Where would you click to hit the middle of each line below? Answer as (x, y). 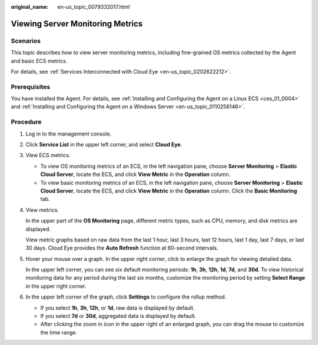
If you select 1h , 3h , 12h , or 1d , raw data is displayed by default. (117, 308)
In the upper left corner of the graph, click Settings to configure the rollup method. (126, 297)
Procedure (26, 122)
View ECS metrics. (48, 155)
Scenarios (26, 41)
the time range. (59, 332)
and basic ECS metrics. (39, 61)
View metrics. (42, 210)
